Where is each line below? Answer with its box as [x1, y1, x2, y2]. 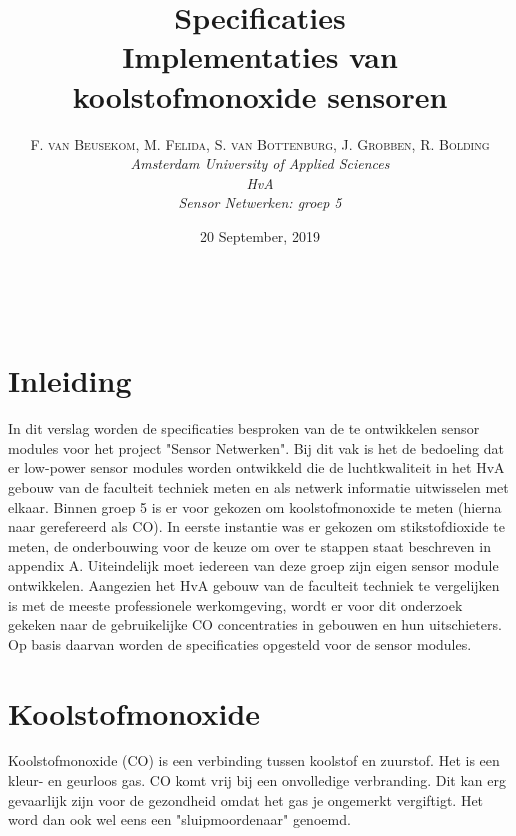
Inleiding [8, 360, 132, 401]
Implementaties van [122, 36, 398, 77]
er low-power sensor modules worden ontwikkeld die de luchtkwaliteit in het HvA [8, 457, 505, 478]
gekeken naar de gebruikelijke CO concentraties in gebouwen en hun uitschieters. [8, 614, 502, 635]
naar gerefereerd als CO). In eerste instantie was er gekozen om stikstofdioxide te [8, 516, 505, 537]
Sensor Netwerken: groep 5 [178, 192, 342, 213]
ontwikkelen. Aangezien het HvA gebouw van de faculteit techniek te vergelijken [8, 574, 500, 595]
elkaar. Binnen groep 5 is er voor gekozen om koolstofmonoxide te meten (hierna [8, 496, 502, 517]
